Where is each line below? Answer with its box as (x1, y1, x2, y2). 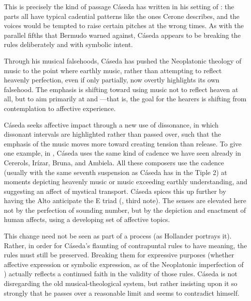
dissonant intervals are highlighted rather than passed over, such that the (4, 129, 221, 139)
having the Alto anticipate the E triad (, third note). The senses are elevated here (4, 195, 247, 206)
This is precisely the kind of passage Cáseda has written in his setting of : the (4, 1, 234, 11)
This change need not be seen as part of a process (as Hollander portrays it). (4, 231, 232, 241)
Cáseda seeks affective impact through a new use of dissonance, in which (4, 119, 219, 129)
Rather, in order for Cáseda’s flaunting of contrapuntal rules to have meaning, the (4, 240, 247, 250)
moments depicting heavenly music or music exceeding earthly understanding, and (4, 176, 248, 187)
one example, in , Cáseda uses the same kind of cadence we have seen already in (4, 148, 241, 158)
